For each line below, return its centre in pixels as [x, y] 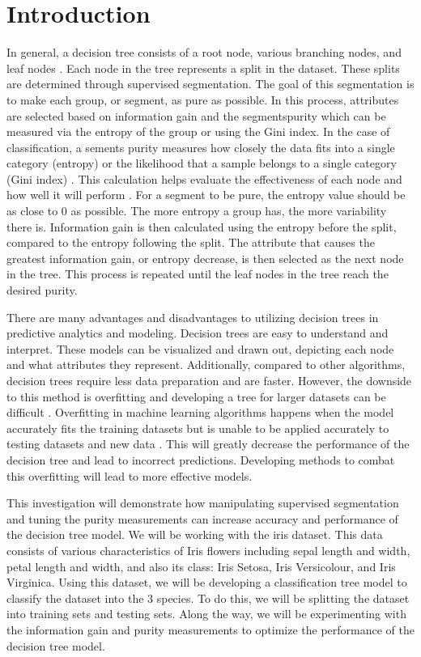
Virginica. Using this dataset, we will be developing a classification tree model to [207, 582]
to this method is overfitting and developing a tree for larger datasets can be [196, 396]
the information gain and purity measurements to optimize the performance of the [210, 629]
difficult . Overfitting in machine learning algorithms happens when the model [200, 412]
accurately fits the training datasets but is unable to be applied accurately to [198, 428]
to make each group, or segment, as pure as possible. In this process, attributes [203, 99]
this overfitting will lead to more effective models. [130, 475]
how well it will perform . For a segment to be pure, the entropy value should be [206, 195]
